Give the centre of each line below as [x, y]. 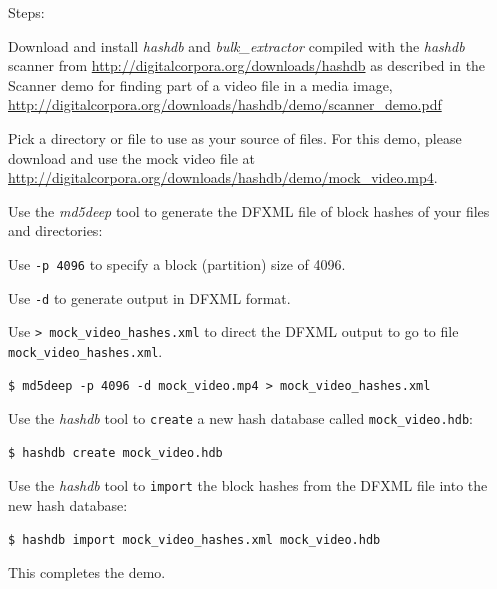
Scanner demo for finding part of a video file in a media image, [200, 84]
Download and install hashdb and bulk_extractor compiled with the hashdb [236, 45]
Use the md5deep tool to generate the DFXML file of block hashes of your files [249, 210]
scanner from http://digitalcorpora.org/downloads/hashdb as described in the [247, 65]
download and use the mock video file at [132, 157]
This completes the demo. [87, 572]
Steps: [26, 12]
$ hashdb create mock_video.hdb [115, 452]
